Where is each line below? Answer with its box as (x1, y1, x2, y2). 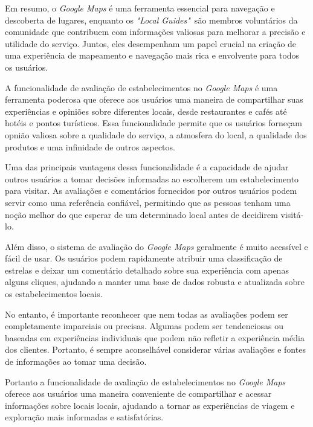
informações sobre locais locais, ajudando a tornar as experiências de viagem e (5, 399, 295, 411)
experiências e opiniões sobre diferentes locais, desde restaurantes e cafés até (5, 104, 287, 117)
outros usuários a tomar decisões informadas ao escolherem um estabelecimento (5, 172, 299, 185)
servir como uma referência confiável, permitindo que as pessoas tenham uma (5, 196, 291, 208)
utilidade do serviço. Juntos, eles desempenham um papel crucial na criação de (5, 37, 297, 50)
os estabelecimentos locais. (5, 287, 103, 300)
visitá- (280, 208, 304, 220)
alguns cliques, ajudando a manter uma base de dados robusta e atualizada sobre (5, 275, 305, 288)
